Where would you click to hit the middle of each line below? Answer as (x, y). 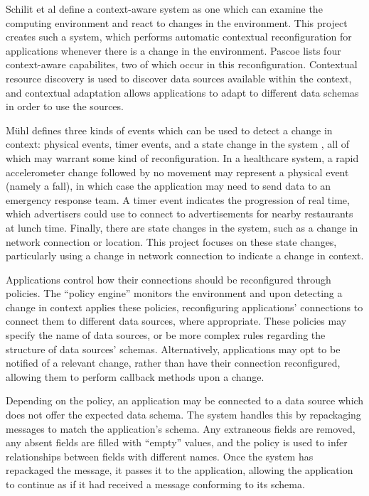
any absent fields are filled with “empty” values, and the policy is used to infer (177, 442)
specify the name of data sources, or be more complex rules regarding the (166, 335)
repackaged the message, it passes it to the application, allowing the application (180, 470)
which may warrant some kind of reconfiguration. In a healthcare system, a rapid (182, 157)
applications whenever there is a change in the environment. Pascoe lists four (173, 50)
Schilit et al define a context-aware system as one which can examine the (164, 9)
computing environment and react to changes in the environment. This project (177, 22)
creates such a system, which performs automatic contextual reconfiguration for (179, 37)
